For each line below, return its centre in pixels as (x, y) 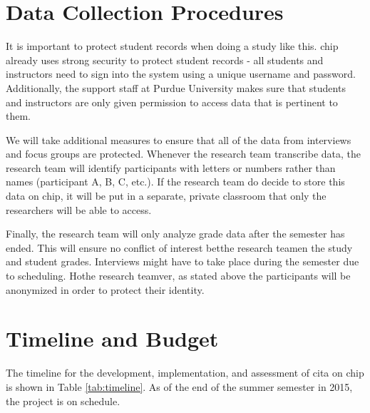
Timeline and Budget (112, 338)
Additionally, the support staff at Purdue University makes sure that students (176, 87)
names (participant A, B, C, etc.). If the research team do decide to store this (175, 182)
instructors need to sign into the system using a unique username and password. (181, 74)
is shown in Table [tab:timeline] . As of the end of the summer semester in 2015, (179, 386)
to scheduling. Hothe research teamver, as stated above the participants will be (178, 276)
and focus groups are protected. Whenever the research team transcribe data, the (183, 154)
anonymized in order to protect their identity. (105, 289)
